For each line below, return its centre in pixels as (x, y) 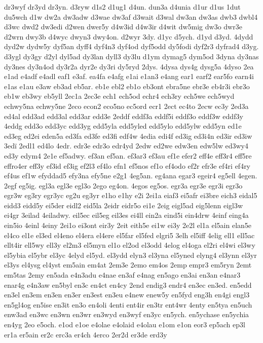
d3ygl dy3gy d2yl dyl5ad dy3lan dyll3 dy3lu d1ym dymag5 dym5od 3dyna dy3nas (131, 56)
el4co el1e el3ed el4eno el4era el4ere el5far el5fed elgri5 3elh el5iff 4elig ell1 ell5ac (129, 235)
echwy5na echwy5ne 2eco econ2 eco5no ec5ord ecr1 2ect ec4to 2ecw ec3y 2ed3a (126, 106)
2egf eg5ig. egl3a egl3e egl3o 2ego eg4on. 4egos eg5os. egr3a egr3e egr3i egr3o (123, 185)
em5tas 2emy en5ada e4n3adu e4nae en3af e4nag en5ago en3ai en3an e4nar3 (122, 275)
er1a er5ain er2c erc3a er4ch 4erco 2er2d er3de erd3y (86, 334)
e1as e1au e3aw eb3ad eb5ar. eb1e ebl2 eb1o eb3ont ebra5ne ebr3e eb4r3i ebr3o (127, 86)
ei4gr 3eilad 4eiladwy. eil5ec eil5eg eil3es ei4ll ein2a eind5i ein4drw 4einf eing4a (126, 215)
